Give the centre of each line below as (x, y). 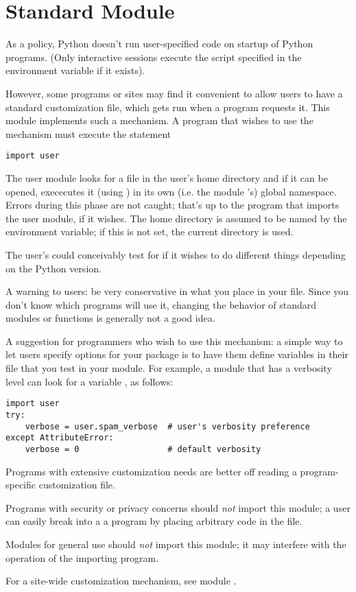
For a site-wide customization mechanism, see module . (121, 581)
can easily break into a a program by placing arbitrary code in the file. (154, 521)
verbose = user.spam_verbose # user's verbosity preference (167, 426)
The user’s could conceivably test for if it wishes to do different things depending (176, 254)
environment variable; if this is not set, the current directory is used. (150, 232)
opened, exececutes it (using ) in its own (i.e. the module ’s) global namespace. (171, 191)
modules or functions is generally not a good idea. (110, 318)
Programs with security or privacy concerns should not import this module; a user (178, 507)
